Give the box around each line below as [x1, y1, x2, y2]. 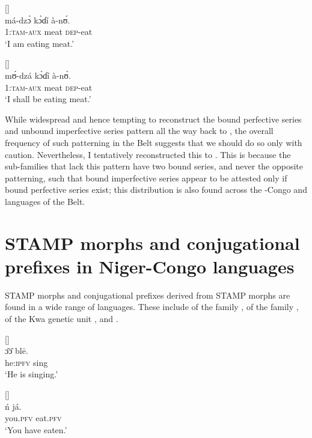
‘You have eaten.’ [5, 423, 67, 436]
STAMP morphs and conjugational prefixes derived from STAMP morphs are [5, 288, 290, 301]
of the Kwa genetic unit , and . [5, 312, 118, 324]
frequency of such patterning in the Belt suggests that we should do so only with [5, 136, 302, 148]
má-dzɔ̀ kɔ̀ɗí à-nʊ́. [5, 13, 70, 26]
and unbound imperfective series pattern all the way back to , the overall [5, 124, 274, 137]
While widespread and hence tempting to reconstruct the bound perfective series [5, 112, 302, 125]
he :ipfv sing [5, 356, 48, 368]
